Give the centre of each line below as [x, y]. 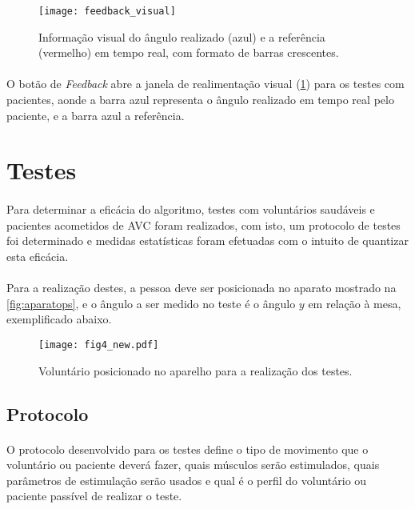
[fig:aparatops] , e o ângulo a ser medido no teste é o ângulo [151, 303]
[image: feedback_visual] [107, 11]
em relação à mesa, [355, 303]
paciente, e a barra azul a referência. [96, 115]
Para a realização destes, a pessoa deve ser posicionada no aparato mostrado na [202, 288]
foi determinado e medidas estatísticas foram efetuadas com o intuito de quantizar [207, 240]
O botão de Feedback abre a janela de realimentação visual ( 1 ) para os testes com [206, 84]
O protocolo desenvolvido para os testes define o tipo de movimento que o [188, 449]
